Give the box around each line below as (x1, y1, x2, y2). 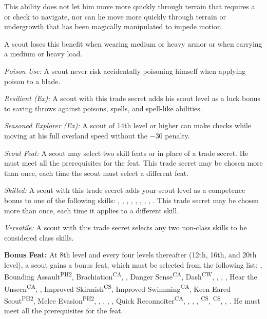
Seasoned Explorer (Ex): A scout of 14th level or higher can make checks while (4, 120, 252, 131)
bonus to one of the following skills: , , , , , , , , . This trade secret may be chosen (4, 194, 259, 205)
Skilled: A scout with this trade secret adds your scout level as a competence (4, 185, 245, 195)
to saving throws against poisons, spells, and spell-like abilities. (4, 103, 202, 113)
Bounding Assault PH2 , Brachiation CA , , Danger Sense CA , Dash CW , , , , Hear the (4, 270, 257, 282)
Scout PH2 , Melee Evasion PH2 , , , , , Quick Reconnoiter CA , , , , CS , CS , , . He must (4, 293, 260, 306)
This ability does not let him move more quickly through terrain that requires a (4, 1, 255, 11)
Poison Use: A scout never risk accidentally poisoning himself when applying (4, 65, 246, 76)
